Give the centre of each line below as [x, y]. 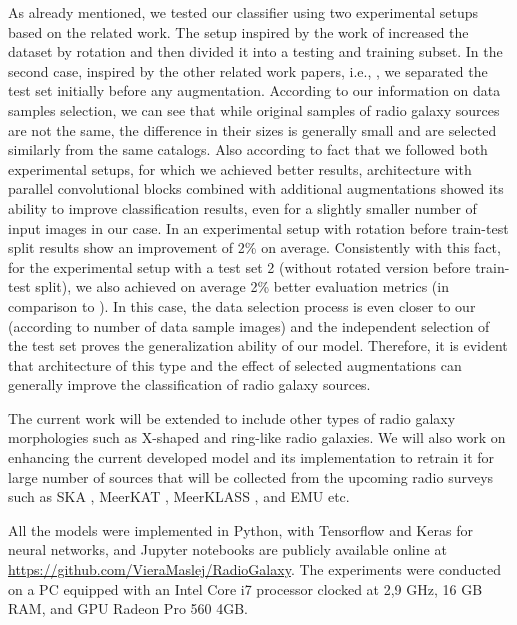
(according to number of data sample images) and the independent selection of [249, 325]
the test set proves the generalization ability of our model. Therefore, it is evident [258, 345]
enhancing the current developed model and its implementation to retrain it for [251, 457]
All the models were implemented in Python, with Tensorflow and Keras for [240, 529]
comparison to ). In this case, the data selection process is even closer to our [242, 305]
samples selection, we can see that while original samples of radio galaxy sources [254, 109]
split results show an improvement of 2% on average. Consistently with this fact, [254, 247]
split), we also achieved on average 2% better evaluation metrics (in [242, 286]
